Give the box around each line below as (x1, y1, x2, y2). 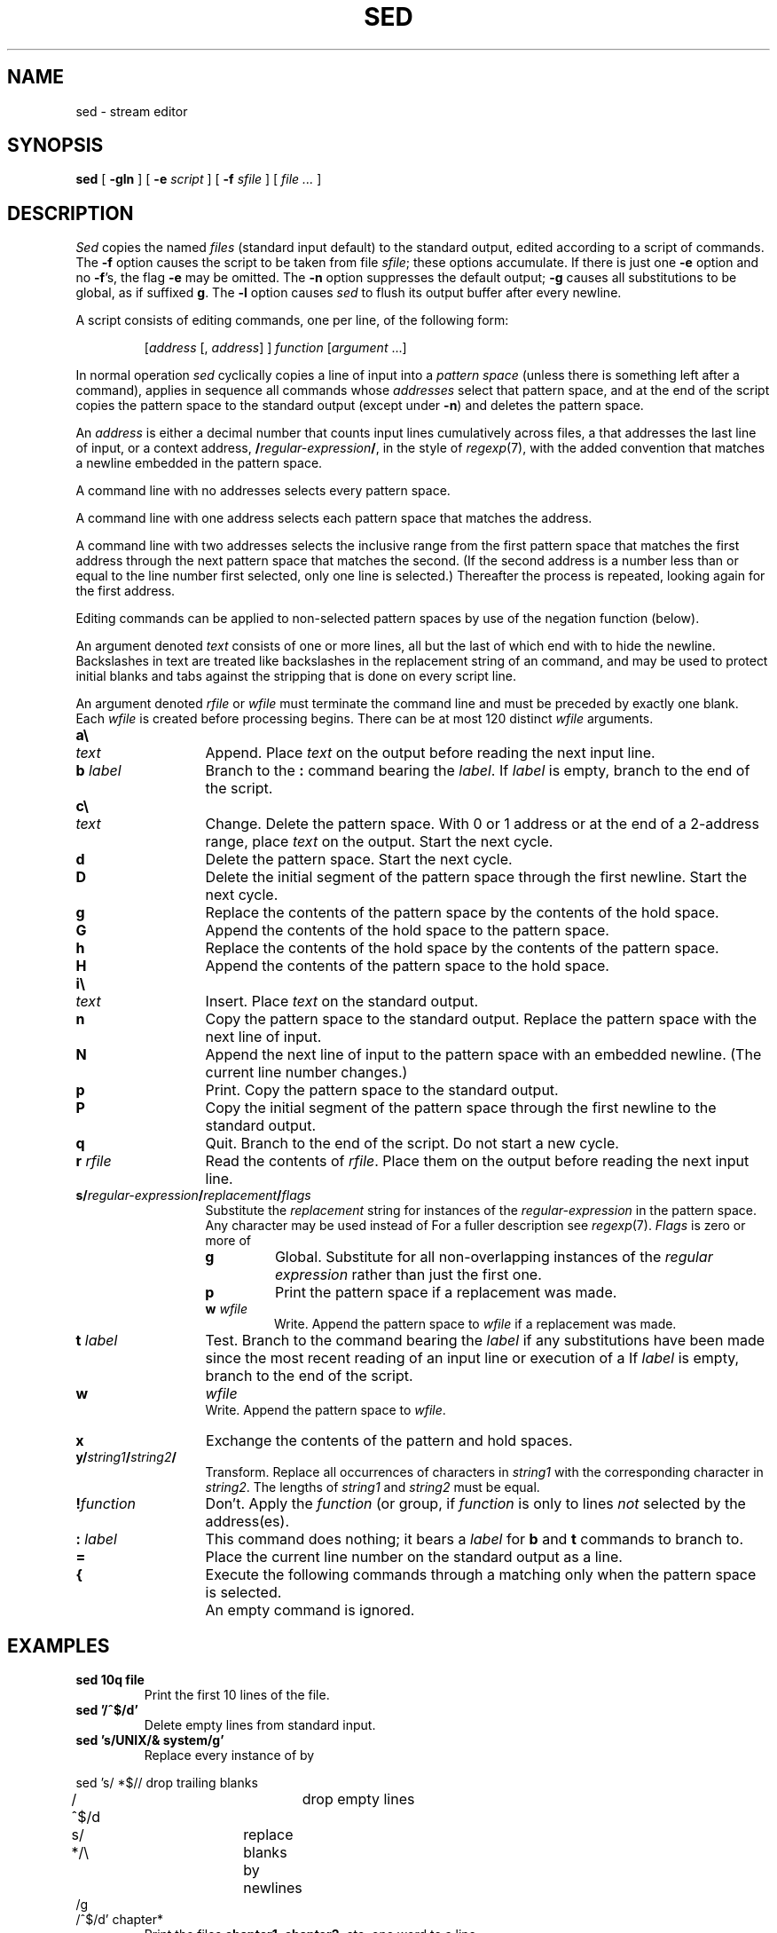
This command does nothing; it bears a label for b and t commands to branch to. (205, 1530, 744, 1549)
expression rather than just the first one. (274, 1266, 542, 1284)
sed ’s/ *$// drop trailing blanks (75, 1775, 258, 1791)
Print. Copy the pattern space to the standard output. (205, 1081, 559, 1100)
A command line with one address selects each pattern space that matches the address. (75, 510, 593, 526)
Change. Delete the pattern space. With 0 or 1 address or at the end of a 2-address (205, 815, 759, 833)
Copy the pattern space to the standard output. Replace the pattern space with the (205, 1010, 757, 1029)
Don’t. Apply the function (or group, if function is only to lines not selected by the (205, 1495, 746, 1513)
